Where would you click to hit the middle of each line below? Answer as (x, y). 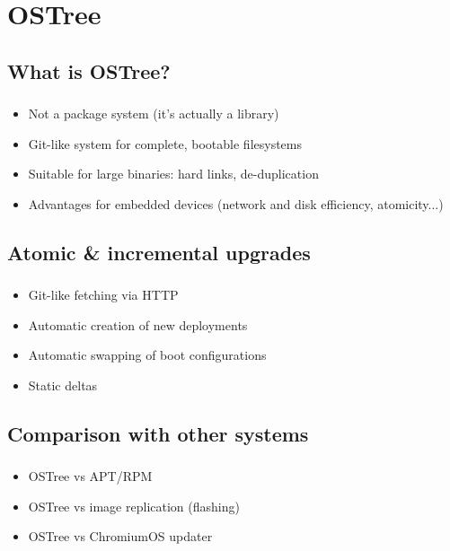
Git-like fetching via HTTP (103, 295)
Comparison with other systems (158, 433)
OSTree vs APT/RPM (90, 476)
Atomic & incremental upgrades (159, 252)
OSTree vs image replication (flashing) (134, 506)
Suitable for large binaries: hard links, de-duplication (173, 174)
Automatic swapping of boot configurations (147, 355)
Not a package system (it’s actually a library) (154, 114)
